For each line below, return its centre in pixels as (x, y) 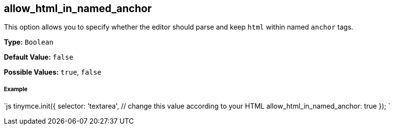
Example (16, 89)
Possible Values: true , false (53, 72)
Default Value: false (39, 57)
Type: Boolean (29, 42)
